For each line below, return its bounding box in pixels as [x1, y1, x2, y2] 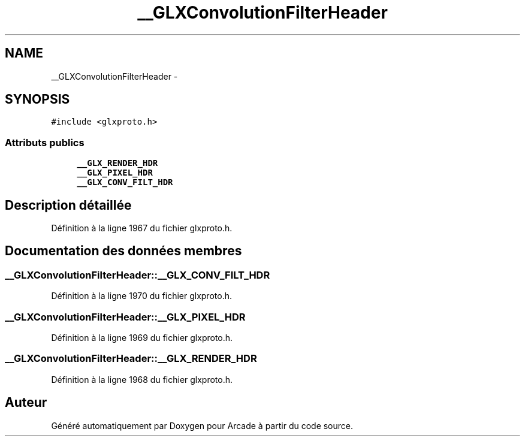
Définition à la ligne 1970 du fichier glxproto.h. [51, 291, 232, 301]
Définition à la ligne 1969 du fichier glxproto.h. [51, 333, 233, 343]
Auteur [5, 395, 47, 410]
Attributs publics [5, 136, 85, 149]
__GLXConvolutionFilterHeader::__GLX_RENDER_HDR [5, 352, 257, 365]
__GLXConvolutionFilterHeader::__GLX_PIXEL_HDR [5, 310, 246, 323]
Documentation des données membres [5, 243, 242, 259]
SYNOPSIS [5, 92, 70, 107]
